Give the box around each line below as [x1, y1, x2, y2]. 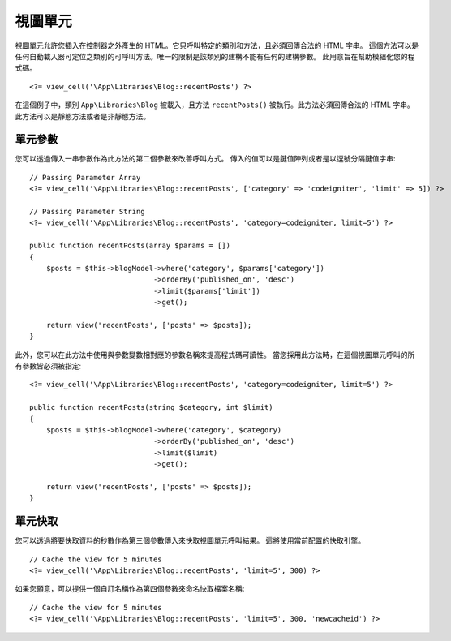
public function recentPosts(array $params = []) [29, 241, 231, 251]
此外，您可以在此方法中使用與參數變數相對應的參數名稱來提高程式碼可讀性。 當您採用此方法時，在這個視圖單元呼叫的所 [15, 350, 415, 359]
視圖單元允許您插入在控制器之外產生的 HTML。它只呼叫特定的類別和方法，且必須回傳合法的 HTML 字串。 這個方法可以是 [15, 41, 419, 50]
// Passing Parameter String [29, 207, 145, 216]
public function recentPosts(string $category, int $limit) [29, 402, 273, 412]
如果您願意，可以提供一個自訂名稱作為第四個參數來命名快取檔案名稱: [15, 584, 245, 594]
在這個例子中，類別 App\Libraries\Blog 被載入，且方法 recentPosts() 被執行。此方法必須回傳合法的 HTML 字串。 [15, 100, 414, 110]
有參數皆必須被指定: [15, 361, 82, 371]
